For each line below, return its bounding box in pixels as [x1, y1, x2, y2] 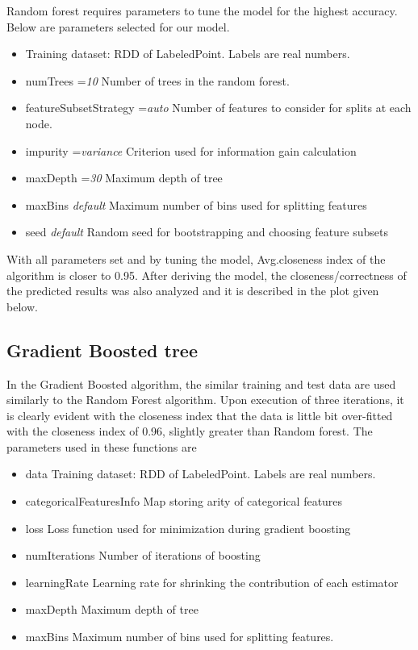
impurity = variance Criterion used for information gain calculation [25, 142, 357, 159]
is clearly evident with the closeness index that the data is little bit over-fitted [6, 406, 393, 423]
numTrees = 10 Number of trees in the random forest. [25, 72, 290, 89]
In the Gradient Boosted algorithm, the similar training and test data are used [6, 375, 396, 392]
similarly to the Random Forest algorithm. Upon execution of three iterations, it [6, 391, 404, 408]
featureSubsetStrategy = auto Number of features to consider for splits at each [25, 99, 412, 116]
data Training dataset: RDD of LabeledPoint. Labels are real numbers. [25, 465, 376, 482]
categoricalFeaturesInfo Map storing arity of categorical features [25, 493, 343, 510]
